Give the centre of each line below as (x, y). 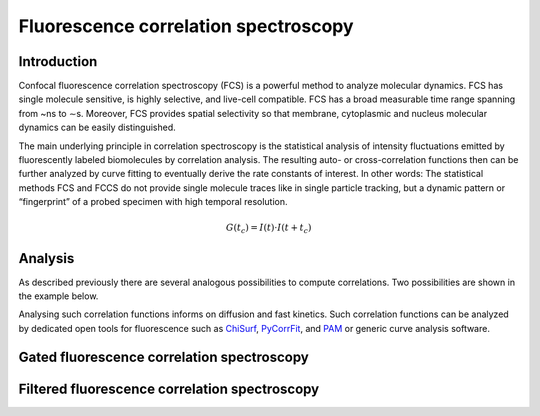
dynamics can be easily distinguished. (97, 127)
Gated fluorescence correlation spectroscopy (163, 356)
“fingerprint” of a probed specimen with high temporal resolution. (153, 202)
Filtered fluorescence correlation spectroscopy (169, 388)
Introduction (58, 61)
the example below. (58, 296)
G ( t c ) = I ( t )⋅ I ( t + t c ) (268, 229)
